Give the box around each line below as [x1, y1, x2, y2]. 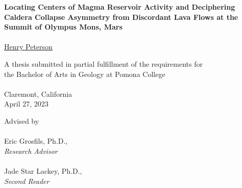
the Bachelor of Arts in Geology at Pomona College [4, 68, 165, 79]
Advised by [4, 115, 39, 126]
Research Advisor [4, 145, 58, 156]
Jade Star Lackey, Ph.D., [4, 165, 82, 176]
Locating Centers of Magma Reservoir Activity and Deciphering [4, 2, 235, 12]
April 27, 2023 [4, 98, 49, 109]
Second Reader [4, 175, 50, 186]
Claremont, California [4, 88, 72, 99]
